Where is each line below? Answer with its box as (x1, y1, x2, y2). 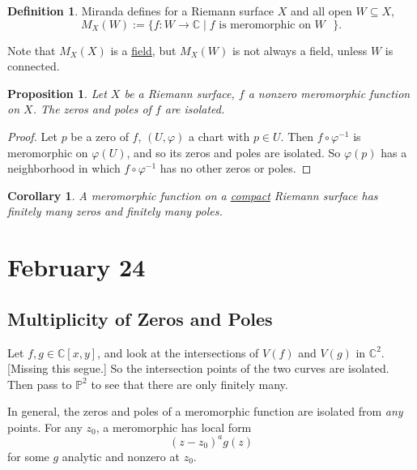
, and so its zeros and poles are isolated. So (126, 143, 341, 160)
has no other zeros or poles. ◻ (160, 160, 312, 177)
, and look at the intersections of (97, 344, 259, 361)
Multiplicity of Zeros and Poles (7, 305, 273, 331)
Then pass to (7, 375, 72, 392)
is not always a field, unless (232, 41, 368, 58)
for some (7, 447, 49, 464)
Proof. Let (7, 127, 57, 144)
